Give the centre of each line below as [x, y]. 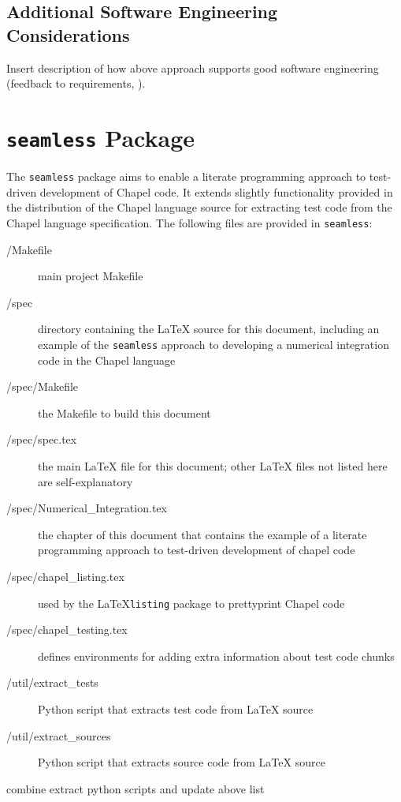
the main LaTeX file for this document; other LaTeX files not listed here [213, 465]
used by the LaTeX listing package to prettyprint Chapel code [191, 603]
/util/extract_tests [52, 682]
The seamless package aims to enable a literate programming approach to [186, 176]
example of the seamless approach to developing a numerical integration [213, 344]
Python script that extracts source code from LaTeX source [182, 762]
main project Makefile [91, 276]
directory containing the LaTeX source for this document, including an [209, 329]
